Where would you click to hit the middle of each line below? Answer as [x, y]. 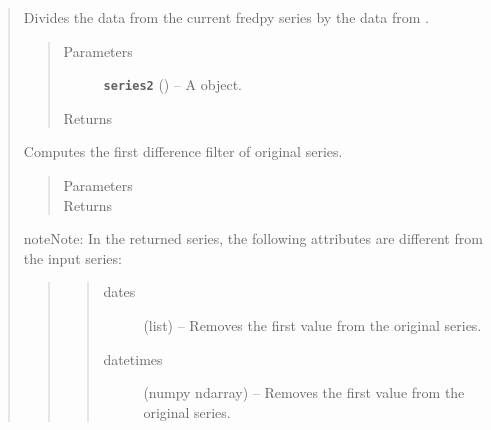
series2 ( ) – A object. [172, 84]
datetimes [133, 358]
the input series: [72, 257]
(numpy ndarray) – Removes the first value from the [304, 392]
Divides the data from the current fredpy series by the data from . [226, 17]
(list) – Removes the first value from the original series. [312, 325]
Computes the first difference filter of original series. [183, 151]
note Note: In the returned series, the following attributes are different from [253, 238]
